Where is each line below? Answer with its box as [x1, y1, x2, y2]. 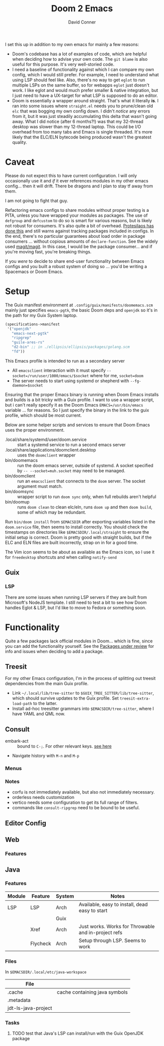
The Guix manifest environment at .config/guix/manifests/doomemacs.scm [5, 302, 153, 308]
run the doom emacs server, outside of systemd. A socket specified [17, 462, 154, 468]
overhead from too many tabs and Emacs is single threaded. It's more [12, 129, 153, 135]
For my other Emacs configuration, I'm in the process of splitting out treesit [5, 676, 156, 682]
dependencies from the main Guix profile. [5, 681, 89, 686]
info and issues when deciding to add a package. [5, 648, 104, 654]
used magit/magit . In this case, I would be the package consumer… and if [5, 243, 153, 250]
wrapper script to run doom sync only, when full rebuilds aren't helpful [17, 494, 156, 500]
